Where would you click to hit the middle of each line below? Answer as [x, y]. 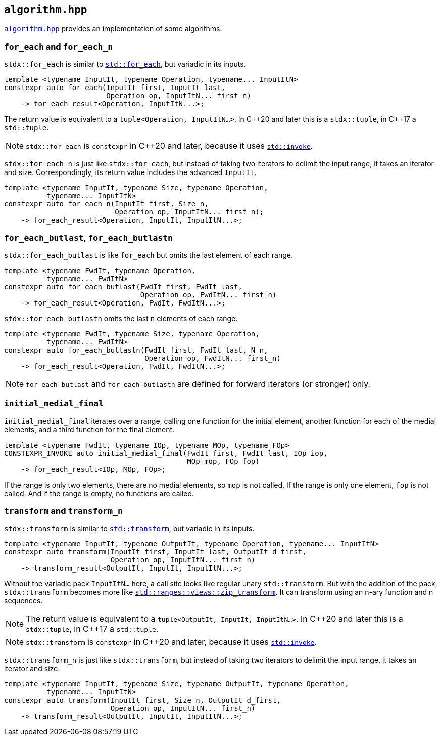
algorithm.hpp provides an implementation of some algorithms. [113, 29]
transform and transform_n [63, 511]
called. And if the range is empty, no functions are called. [99, 493]
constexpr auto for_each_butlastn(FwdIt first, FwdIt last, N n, [136, 350]
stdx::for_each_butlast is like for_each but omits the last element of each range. [149, 255]
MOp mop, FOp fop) [223, 461]
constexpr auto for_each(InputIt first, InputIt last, [115, 88]
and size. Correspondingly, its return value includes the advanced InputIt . [130, 172]
